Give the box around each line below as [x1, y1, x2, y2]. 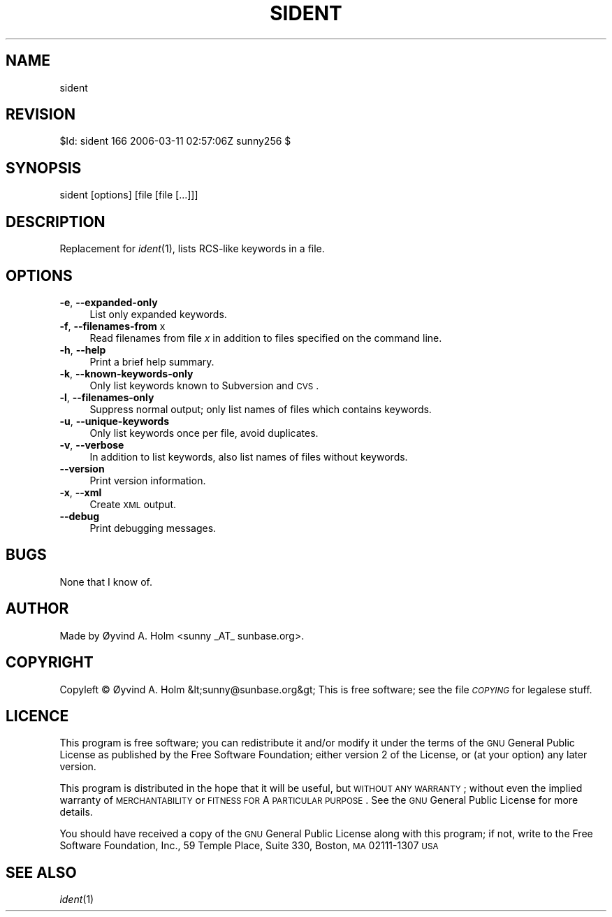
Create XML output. [89, 498, 177, 510]
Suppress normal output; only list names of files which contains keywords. [89, 403, 432, 415]
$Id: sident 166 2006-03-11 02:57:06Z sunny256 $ [59, 135, 291, 147]
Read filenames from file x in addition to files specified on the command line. [89, 331, 442, 344]
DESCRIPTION [6, 212, 105, 231]
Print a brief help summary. [89, 355, 214, 368]
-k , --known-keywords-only [59, 367, 194, 380]
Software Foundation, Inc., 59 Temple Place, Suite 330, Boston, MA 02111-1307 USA [59, 839, 439, 852]
